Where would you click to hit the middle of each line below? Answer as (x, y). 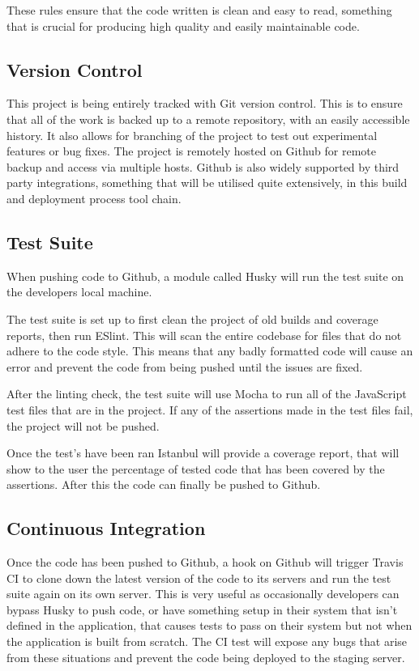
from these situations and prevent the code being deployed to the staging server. (206, 657)
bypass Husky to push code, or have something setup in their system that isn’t (202, 609)
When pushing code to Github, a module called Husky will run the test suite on (205, 276)
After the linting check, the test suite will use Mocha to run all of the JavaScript (207, 394)
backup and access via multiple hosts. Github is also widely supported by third (203, 166)
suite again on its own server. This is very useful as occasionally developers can (203, 594)
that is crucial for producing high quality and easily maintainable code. (183, 25)
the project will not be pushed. (83, 425)
